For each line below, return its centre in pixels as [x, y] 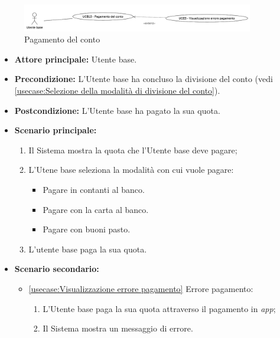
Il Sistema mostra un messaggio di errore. [118, 328]
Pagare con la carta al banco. [96, 209]
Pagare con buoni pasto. [87, 229]
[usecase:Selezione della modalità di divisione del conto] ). [117, 91]
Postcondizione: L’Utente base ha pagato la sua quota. [117, 110]
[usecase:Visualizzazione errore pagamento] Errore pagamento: [141, 289]
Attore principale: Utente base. [76, 59]
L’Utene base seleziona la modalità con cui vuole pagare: [131, 170]
